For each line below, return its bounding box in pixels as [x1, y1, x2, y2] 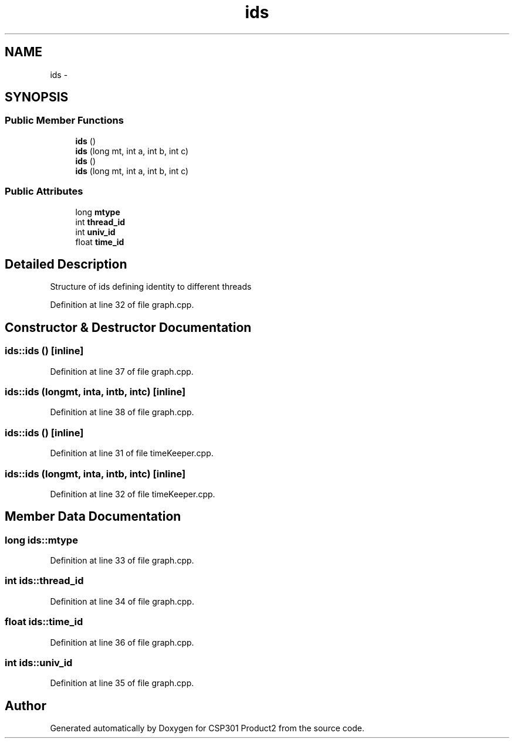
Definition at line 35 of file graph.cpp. [50, 678, 194, 688]
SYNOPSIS [5, 90, 69, 105]
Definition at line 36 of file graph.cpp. [50, 637, 194, 647]
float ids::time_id [5, 616, 83, 628]
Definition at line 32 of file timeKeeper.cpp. [50, 488, 215, 499]
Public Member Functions [5, 114, 124, 127]
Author [5, 698, 46, 713]
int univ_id [75, 226, 116, 237]
